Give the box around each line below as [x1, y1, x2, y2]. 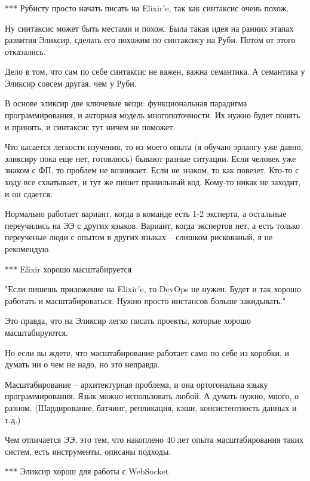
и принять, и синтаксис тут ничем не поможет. [5, 120, 176, 133]
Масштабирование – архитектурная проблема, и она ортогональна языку [5, 378, 268, 390]
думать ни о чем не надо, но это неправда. [5, 358, 160, 370]
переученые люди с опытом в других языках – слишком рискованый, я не [5, 231, 273, 243]
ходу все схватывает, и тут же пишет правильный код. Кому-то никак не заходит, [5, 176, 301, 188]
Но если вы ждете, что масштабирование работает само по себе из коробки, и [5, 346, 290, 359]
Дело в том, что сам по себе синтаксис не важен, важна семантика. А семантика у [5, 65, 305, 78]
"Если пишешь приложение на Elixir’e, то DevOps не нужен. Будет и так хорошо [5, 283, 301, 295]
